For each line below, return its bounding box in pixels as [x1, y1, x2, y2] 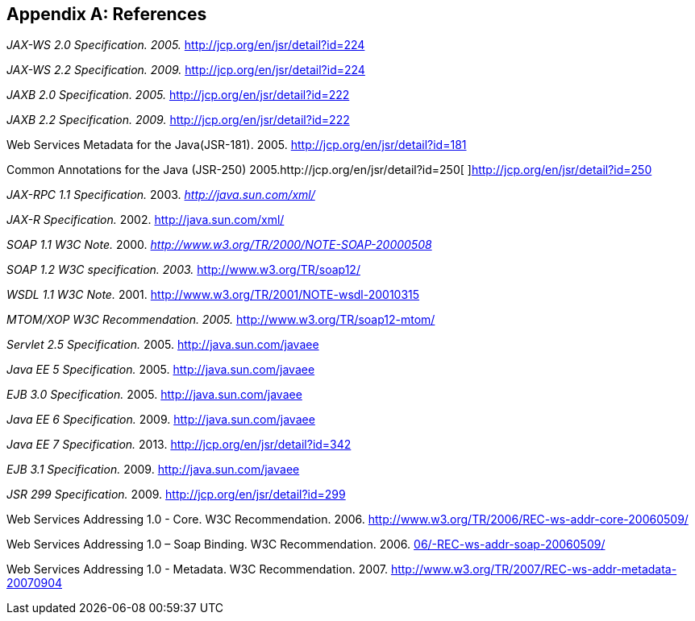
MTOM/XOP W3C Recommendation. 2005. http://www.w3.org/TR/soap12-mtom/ [6, 313, 435, 327]
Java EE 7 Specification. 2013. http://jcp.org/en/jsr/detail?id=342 [6, 437, 352, 452]
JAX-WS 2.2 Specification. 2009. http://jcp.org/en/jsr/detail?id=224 [6, 63, 365, 77]
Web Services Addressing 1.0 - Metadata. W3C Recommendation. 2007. [6, 562, 388, 577]
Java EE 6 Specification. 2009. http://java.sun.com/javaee [6, 412, 315, 427]
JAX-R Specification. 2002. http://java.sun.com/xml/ [6, 213, 285, 227]
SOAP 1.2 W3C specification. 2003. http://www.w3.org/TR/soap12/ [6, 263, 360, 277]
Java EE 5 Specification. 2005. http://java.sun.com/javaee [6, 362, 315, 377]
